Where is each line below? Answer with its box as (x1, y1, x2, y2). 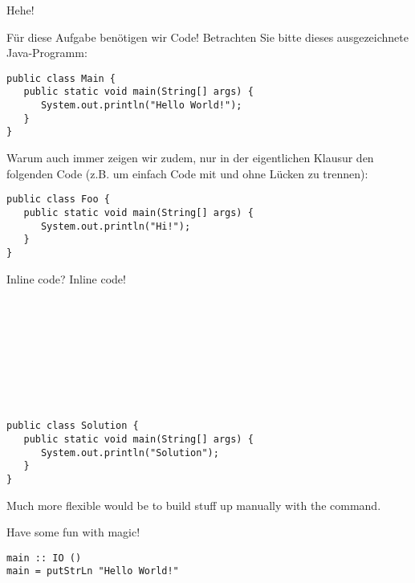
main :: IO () (6, 552, 82, 564)
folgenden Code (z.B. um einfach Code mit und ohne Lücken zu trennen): (6, 165, 368, 181)
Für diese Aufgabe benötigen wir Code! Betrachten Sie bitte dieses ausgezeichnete (6, 28, 409, 45)
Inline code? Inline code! (6, 270, 126, 287)
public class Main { (6, 72, 116, 84)
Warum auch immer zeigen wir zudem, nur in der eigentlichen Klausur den (6, 149, 374, 166)
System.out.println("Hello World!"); (40, 100, 242, 112)
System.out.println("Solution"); (40, 446, 219, 459)
